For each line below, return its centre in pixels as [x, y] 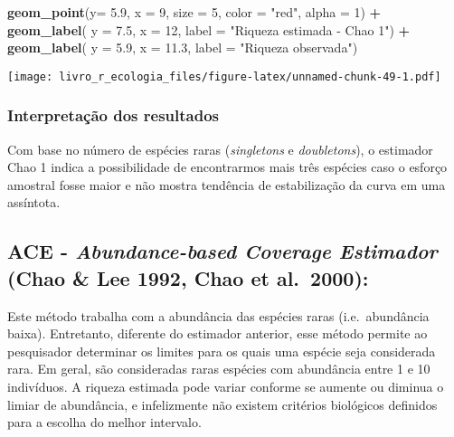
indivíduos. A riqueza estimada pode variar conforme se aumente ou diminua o [226, 386]
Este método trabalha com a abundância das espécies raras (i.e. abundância [218, 315]
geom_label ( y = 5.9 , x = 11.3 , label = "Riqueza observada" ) [183, 47]
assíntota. [34, 202]
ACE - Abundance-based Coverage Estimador [222, 251]
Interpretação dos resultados [113, 115]
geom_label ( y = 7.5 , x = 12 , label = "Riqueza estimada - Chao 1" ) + [209, 29]
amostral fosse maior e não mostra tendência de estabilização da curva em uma [227, 184]
